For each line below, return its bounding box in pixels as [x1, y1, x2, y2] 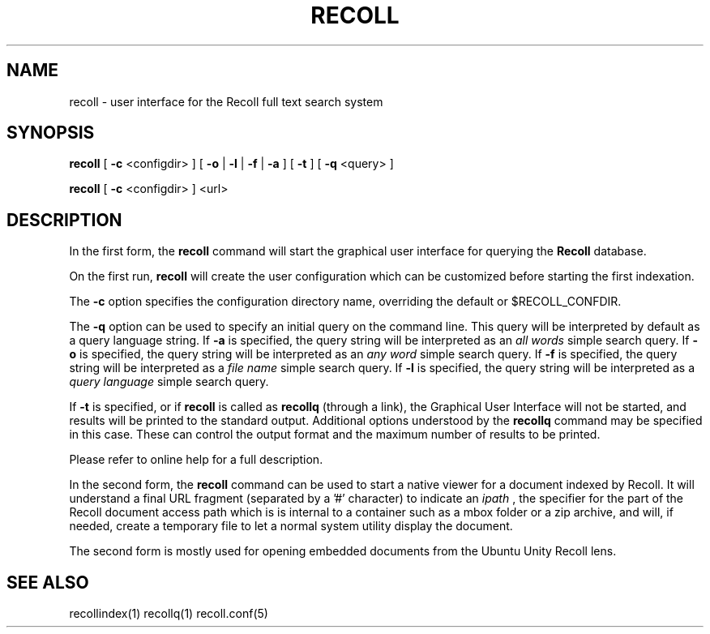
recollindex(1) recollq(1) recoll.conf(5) [69, 606, 268, 621]
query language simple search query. [69, 375, 269, 389]
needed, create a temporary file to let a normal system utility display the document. [69, 519, 513, 533]
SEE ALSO [6, 572, 89, 593]
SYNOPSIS [6, 122, 95, 144]
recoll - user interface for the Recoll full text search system [69, 94, 383, 109]
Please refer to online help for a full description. [69, 452, 323, 467]
